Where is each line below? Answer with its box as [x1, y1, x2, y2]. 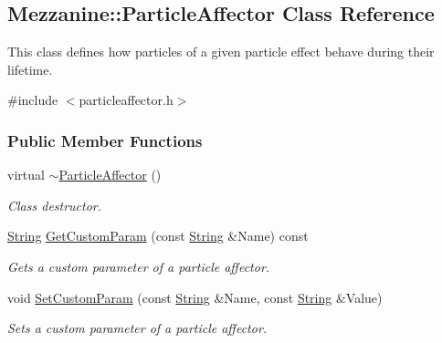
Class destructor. [7, 195, 102, 214]
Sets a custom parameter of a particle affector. [7, 318, 268, 338]
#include [7, 90, 58, 109]
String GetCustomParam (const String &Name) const [7, 226, 309, 245]
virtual [7, 165, 45, 184]
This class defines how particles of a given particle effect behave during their [7, 42, 435, 61]
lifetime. [7, 59, 53, 78]
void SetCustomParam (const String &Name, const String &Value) [7, 287, 383, 307]
